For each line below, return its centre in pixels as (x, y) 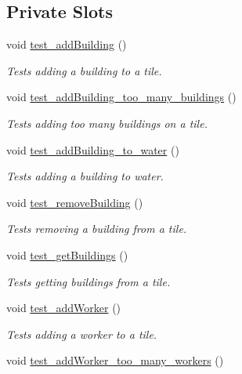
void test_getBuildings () (67, 254)
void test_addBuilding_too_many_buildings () (121, 97)
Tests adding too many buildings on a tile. (107, 123)
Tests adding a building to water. (85, 176)
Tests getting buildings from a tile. (88, 281)
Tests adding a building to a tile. (84, 70)
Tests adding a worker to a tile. (82, 334)
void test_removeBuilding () (75, 202)
